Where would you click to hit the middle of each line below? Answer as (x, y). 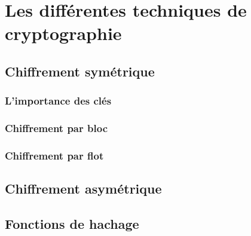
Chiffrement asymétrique (83, 189)
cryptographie (63, 33)
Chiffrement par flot (54, 155)
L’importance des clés (58, 101)
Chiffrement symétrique (80, 71)
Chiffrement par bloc (56, 128)
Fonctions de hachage (72, 224)
